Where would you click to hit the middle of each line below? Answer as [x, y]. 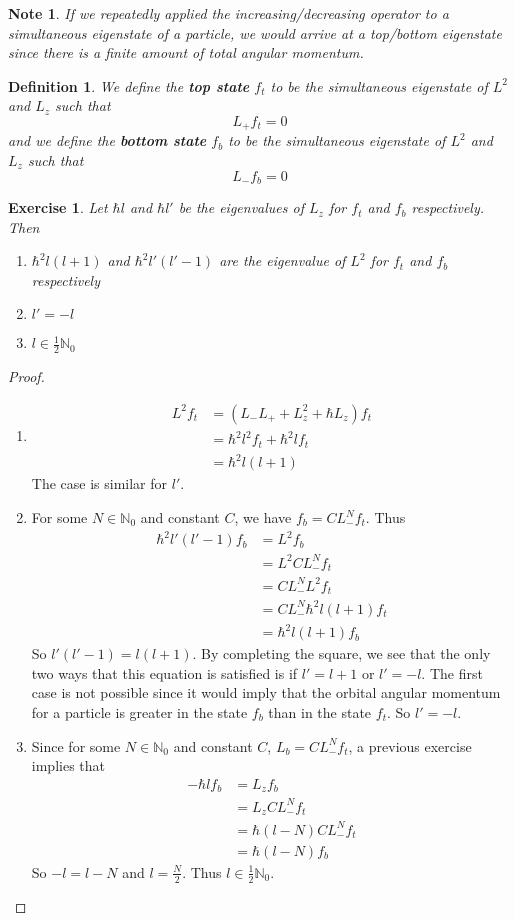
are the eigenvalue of [282, 260]
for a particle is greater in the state [139, 711]
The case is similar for [99, 483]
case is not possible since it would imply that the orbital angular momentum [266, 692]
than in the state [320, 711]
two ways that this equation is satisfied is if [164, 672]
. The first [452, 672]
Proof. [26, 376]
